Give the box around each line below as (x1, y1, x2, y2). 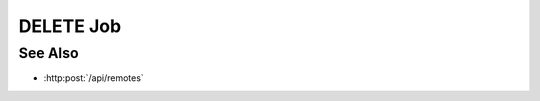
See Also (18, 44, 79, 62)
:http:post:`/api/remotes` (43, 72, 144, 84)
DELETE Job (18, 15, 122, 37)
